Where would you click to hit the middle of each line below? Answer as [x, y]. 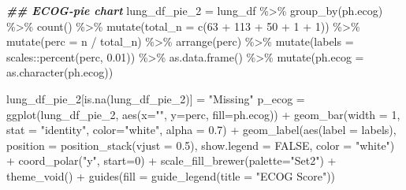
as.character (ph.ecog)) [60, 72]
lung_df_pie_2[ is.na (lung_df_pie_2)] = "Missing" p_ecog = [156, 98]
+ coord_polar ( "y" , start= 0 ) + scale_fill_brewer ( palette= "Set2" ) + [171, 160]
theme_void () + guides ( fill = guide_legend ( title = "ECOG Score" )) [171, 175]
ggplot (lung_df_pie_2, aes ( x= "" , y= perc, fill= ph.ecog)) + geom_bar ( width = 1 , [203, 114]
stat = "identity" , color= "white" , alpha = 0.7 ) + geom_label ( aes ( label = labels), [201, 130]
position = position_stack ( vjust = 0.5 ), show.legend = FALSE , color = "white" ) [201, 145]
